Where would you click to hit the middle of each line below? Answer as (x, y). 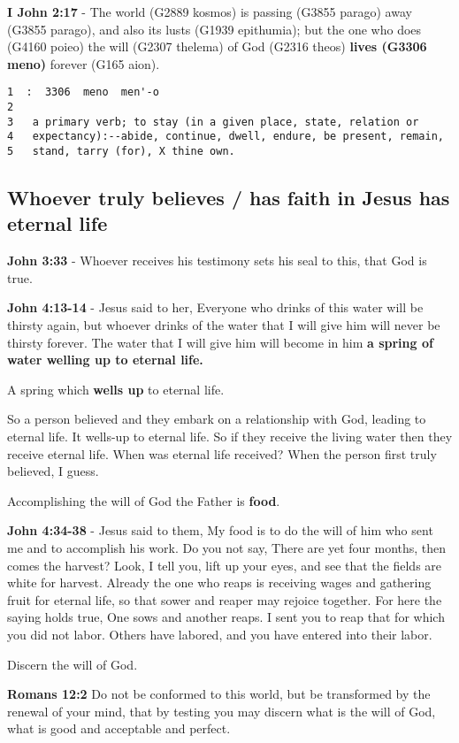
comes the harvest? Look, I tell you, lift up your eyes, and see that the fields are (225, 565)
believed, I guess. (53, 471)
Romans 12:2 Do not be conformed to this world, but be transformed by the (219, 694)
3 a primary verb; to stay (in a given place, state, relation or (213, 122)
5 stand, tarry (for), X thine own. (121, 151)
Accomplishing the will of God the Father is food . (144, 500)
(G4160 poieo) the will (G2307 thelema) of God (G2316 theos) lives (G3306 (217, 46)
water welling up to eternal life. (105, 360)
